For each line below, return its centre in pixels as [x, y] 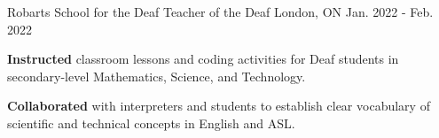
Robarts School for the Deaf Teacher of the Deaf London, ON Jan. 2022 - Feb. [220, 11]
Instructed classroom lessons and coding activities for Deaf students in [203, 59]
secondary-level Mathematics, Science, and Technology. [157, 76]
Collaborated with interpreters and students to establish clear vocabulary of [219, 106]
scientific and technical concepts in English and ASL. [151, 123]
